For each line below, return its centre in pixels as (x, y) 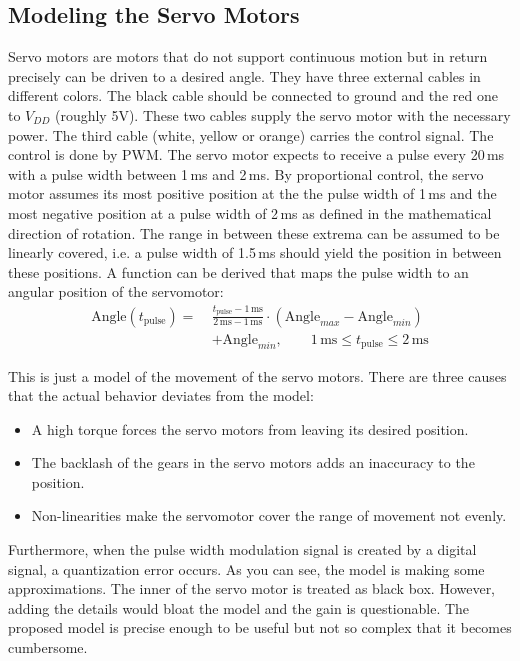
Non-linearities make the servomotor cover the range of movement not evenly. (269, 515)
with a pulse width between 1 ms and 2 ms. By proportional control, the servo (246, 173)
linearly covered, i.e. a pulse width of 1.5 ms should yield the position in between (255, 252)
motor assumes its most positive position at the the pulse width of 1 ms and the (252, 193)
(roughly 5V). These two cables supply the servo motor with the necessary (282, 114)
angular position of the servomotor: (116, 291)
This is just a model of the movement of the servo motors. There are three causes (257, 375)
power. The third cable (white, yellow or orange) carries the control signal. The (251, 134)
